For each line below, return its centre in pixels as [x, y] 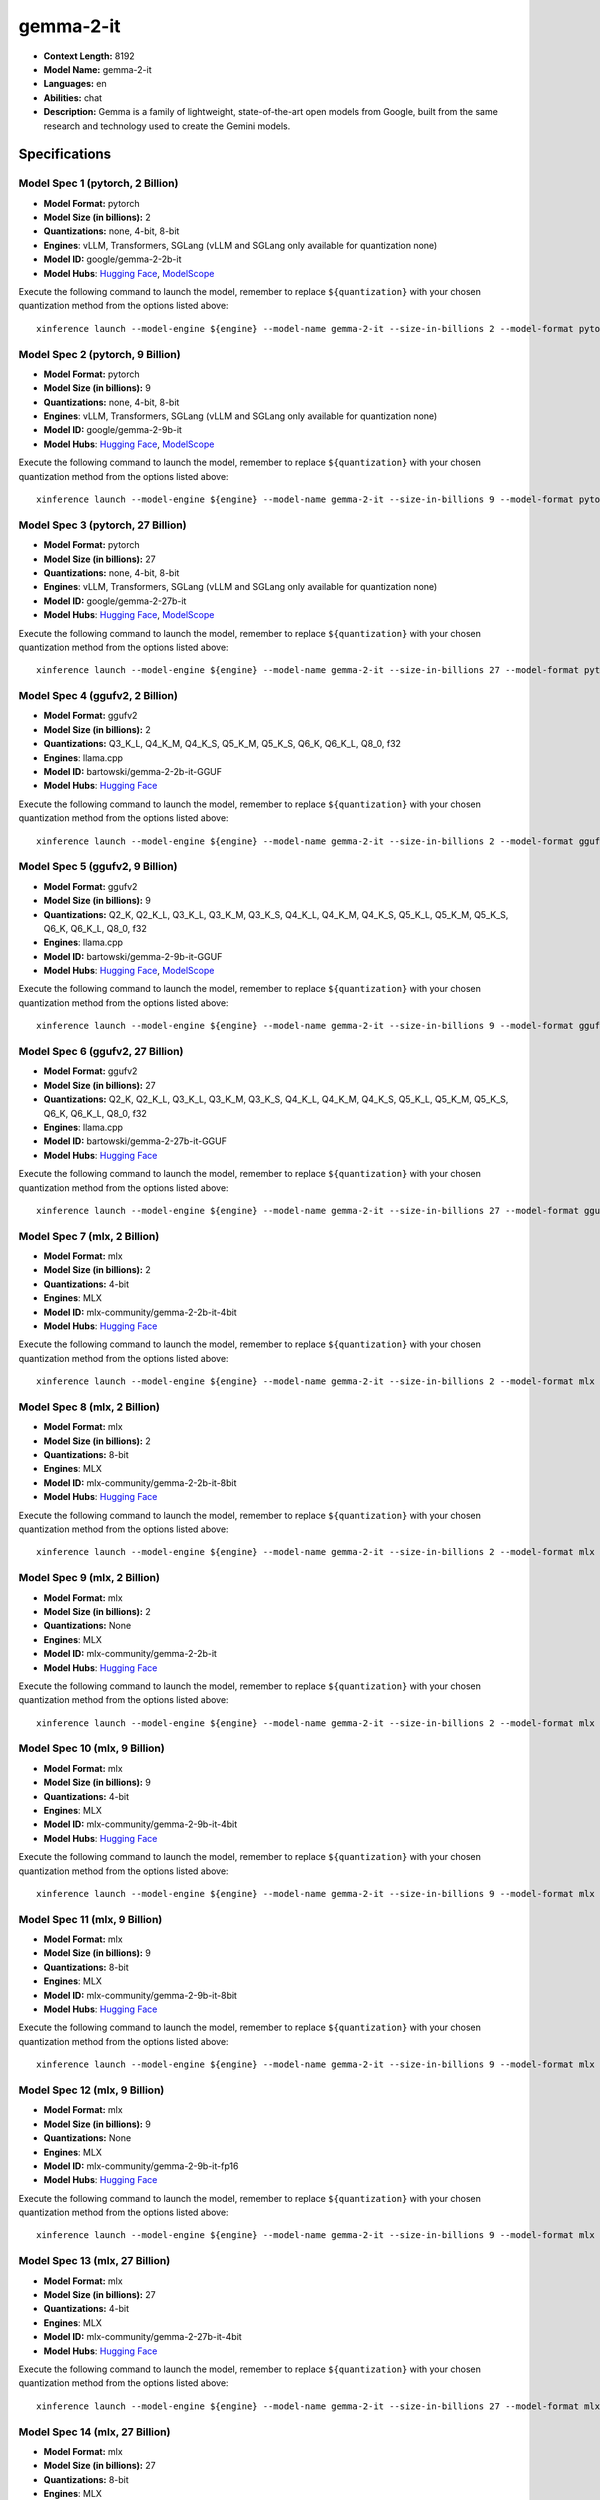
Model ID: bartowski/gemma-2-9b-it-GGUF [133, 956]
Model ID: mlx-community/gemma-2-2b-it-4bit [140, 1312]
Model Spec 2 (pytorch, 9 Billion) [99, 354]
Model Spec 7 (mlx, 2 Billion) [89, 1236]
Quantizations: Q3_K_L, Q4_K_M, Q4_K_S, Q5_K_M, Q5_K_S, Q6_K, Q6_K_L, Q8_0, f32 [222, 744]
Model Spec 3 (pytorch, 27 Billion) [102, 525]
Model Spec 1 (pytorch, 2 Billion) [98, 183]
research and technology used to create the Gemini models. [167, 126]
